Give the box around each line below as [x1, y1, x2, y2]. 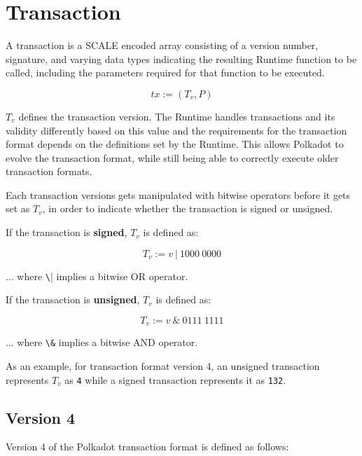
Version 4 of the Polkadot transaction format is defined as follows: [6, 439, 289, 454]
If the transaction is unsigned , [6, 292, 140, 307]
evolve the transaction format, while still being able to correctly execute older [6, 150, 339, 165]
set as [6, 201, 30, 216]
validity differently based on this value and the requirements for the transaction [6, 123, 347, 137]
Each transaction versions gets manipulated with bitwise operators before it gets [6, 187, 351, 202]
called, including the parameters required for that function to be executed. [6, 65, 325, 80]
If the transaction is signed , [6, 225, 127, 240]
